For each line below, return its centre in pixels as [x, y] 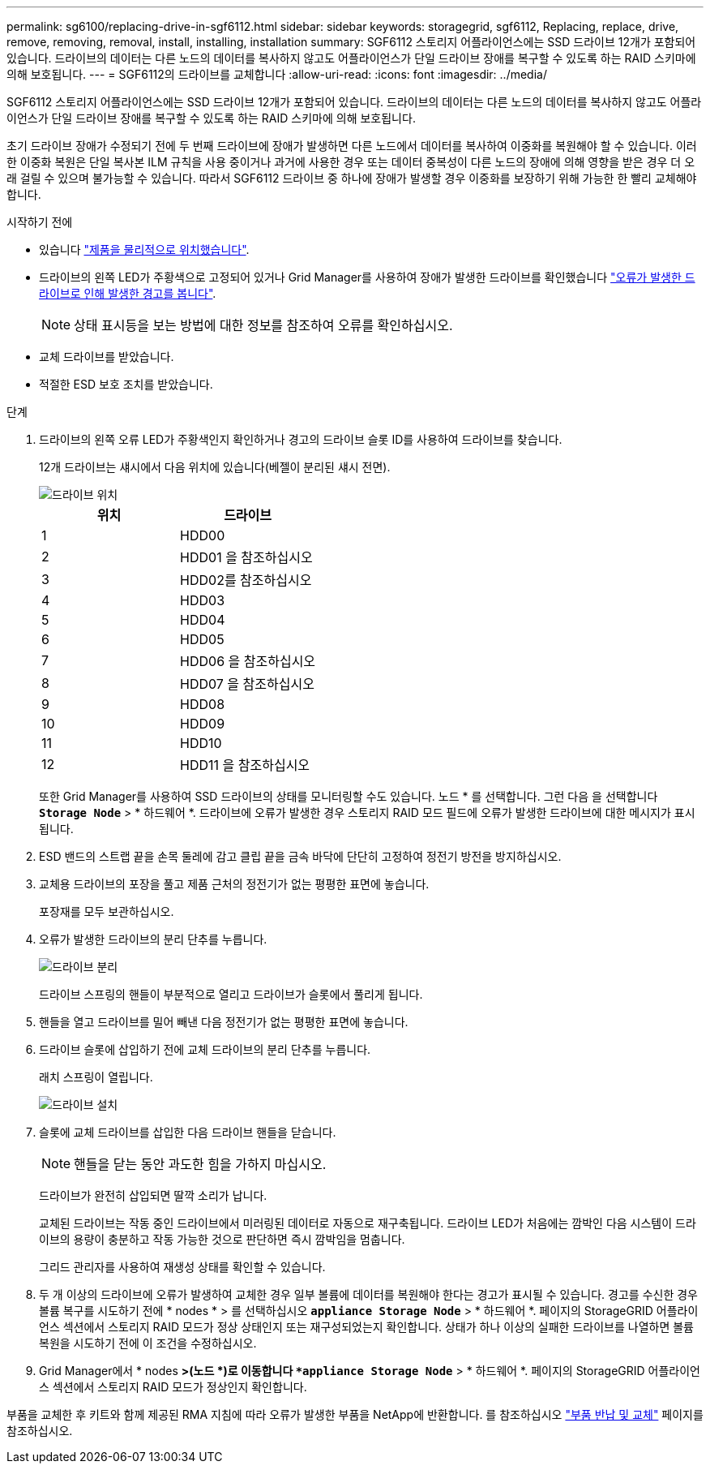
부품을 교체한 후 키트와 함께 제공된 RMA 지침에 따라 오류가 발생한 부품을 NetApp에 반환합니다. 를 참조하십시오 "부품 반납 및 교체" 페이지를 [355, 1414]
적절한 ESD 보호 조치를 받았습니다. [126, 384]
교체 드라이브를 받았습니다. [107, 357]
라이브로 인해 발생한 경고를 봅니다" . [128, 293]
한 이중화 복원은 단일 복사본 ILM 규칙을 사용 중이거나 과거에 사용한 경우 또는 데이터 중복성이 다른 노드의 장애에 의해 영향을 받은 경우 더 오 [351, 162]
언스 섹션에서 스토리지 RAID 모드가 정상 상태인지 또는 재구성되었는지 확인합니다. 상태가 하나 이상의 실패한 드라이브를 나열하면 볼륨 [366, 1327]
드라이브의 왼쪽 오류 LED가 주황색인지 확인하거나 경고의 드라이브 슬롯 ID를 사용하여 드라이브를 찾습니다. [301, 439]
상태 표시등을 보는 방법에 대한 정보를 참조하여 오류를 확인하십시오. [263, 325]
